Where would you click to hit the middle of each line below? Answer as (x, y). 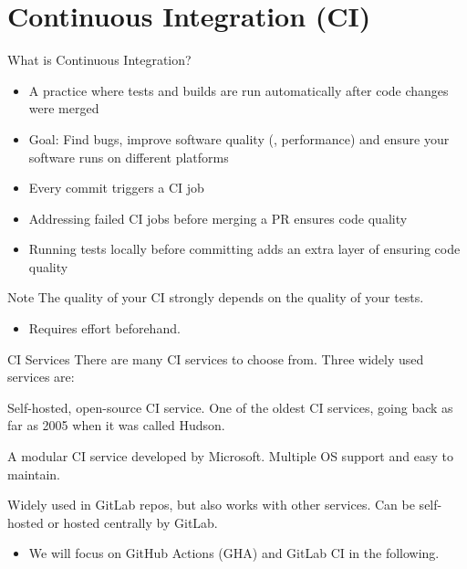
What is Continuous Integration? (99, 60)
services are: (41, 377)
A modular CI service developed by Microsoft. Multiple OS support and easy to (230, 456)
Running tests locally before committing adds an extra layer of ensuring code (244, 249)
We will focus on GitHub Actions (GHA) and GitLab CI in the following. (234, 553)
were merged (64, 108)
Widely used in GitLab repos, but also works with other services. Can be (211, 505)
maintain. (34, 474)
